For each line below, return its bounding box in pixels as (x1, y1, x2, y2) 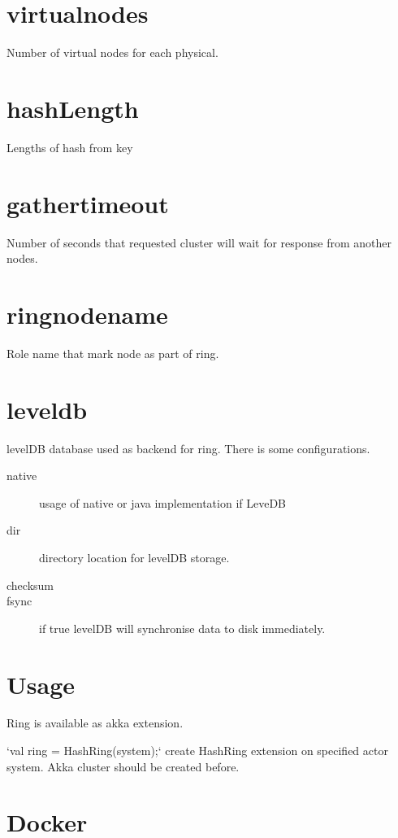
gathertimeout (6, 186, 169, 220)
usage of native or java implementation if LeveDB (39, 494, 287, 511)
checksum (6, 576, 54, 593)
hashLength (6, 91, 139, 124)
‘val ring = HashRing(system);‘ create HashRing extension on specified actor (6, 742, 388, 759)
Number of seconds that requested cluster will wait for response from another (6, 234, 392, 251)
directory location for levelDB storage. (39, 548, 230, 565)
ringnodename (6, 297, 168, 330)
